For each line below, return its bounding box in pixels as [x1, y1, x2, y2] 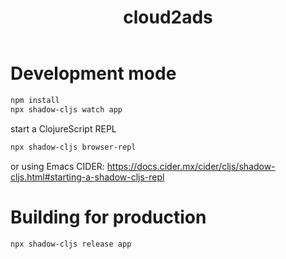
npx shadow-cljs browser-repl [10, 142, 137, 152]
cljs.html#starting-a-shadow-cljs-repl [10, 171, 165, 183]
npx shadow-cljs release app [10, 239, 132, 249]
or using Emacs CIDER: [10, 160, 105, 172]
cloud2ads [123, 6, 213, 29]
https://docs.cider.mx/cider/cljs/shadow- [106, 160, 276, 172]
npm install [10, 95, 60, 105]
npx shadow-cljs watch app [10, 104, 123, 115]
